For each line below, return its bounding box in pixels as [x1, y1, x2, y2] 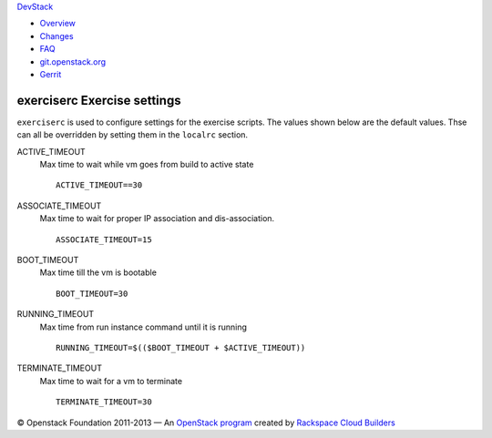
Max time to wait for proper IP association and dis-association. [39, 213, 275, 224]
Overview [39, 18, 77, 29]
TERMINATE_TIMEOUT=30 [56, 397, 152, 407]
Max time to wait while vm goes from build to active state [39, 159, 254, 170]
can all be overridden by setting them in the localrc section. [16, 129, 249, 140]
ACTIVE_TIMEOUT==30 [56, 180, 143, 190]
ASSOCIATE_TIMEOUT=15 [56, 234, 152, 245]
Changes [39, 30, 74, 41]
